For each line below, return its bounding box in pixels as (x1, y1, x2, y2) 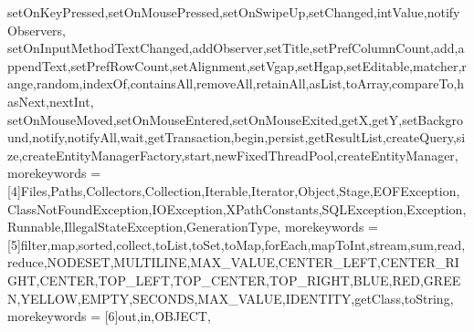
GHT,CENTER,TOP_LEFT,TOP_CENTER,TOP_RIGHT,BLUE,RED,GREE (7, 270, 461, 289)
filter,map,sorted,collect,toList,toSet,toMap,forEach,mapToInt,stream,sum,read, (20, 234, 466, 254)
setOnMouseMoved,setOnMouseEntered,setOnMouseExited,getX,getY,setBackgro (7, 109, 463, 129)
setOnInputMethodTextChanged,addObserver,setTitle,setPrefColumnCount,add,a (7, 38, 465, 57)
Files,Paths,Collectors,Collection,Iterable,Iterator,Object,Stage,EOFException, (20, 181, 460, 200)
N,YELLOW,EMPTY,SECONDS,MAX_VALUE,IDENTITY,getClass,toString (7, 288, 450, 307)
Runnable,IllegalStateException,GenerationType (7, 217, 278, 236)
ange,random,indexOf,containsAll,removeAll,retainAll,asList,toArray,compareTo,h (7, 74, 465, 93)
